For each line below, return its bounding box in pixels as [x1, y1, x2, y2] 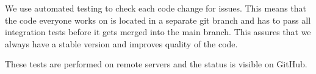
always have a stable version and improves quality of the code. [5, 37, 238, 50]
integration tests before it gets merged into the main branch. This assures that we [5, 25, 311, 38]
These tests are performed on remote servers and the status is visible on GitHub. [5, 58, 307, 70]
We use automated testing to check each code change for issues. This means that [5, 2, 306, 14]
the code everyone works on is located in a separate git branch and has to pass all [5, 13, 311, 26]
